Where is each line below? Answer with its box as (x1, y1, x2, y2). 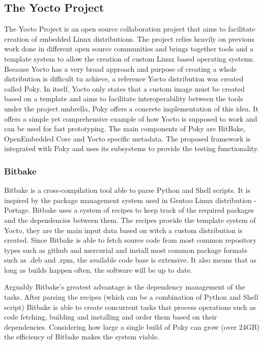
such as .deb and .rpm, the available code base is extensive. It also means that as (4, 254, 257, 265)
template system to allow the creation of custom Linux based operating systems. (4, 53, 255, 64)
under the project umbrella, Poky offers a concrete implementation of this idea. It (4, 103, 258, 113)
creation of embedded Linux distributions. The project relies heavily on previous (4, 33, 254, 44)
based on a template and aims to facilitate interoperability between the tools (4, 93, 243, 104)
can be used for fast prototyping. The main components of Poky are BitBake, (4, 123, 246, 134)
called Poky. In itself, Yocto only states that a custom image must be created (4, 83, 245, 94)
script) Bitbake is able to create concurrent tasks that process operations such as (4, 301, 256, 312)
